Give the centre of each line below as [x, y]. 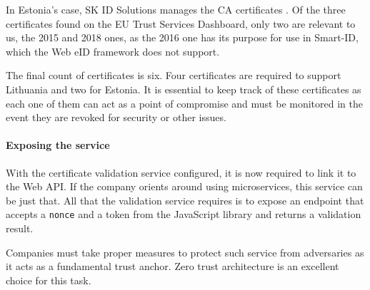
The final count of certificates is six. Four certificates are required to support [174, 75]
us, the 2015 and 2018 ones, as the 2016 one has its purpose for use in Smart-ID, [182, 37]
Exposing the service [58, 145]
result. [20, 228]
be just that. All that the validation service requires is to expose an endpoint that [185, 200]
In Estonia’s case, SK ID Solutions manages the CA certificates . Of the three [176, 9]
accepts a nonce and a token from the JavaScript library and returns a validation [184, 214]
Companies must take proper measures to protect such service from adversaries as [185, 252]
